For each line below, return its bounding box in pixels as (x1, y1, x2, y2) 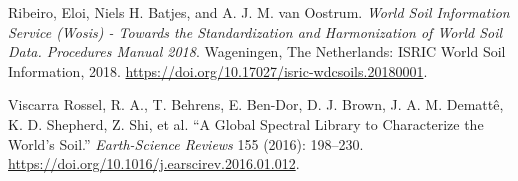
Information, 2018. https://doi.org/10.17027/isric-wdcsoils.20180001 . (8, 60, 428, 81)
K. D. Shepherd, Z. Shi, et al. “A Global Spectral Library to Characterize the (8, 113, 484, 134)
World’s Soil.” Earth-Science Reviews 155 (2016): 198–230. (8, 133, 364, 154)
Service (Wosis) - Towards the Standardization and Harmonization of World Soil (8, 21, 503, 42)
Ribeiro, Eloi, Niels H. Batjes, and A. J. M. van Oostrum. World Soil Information (8, 2, 510, 22)
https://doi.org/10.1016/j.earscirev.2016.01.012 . (8, 153, 300, 174)
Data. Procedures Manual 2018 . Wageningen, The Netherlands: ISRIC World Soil (8, 41, 506, 62)
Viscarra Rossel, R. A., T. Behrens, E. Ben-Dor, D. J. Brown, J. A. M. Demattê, (8, 94, 504, 115)
